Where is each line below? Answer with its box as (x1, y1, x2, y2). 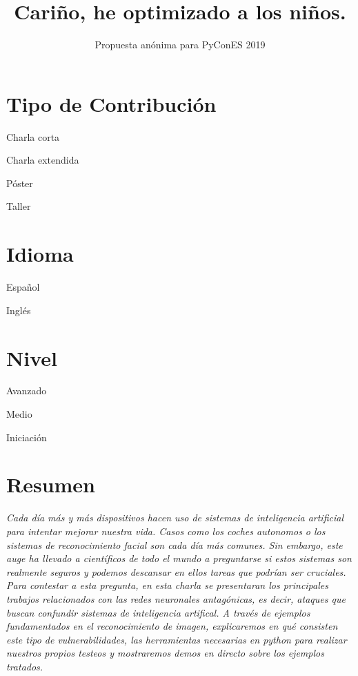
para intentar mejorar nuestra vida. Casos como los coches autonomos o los (6, 523, 326, 538)
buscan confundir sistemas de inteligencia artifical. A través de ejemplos (6, 605, 310, 619)
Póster (6, 175, 33, 190)
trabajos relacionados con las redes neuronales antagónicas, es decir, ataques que (6, 591, 346, 606)
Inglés (6, 302, 31, 317)
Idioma (6, 240, 74, 268)
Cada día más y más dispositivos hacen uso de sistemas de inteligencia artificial (6, 510, 344, 525)
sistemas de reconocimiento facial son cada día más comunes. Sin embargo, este (6, 537, 343, 552)
